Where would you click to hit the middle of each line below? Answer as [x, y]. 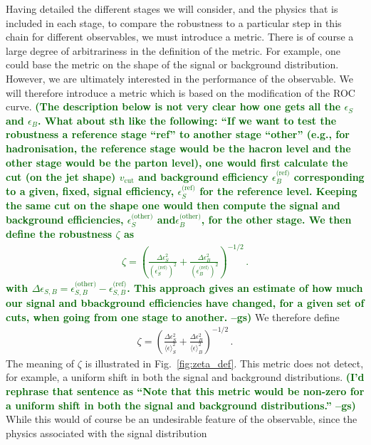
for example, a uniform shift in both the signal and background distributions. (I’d [185, 377]
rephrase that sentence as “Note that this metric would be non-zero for [185, 391]
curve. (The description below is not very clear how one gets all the [173, 106]
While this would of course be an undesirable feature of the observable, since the [182, 419]
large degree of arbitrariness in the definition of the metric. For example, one [173, 50]
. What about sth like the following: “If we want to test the [187, 120]
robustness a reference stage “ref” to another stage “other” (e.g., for [178, 134]
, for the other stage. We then [276, 220]
